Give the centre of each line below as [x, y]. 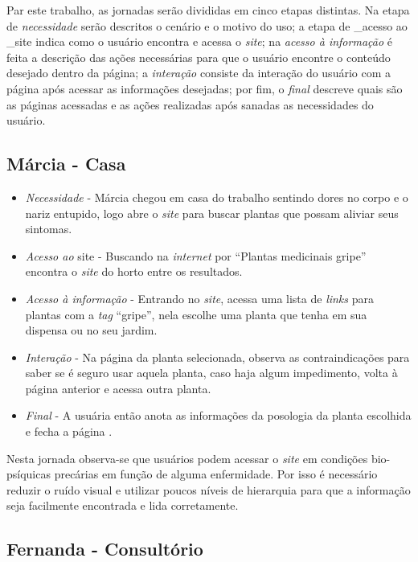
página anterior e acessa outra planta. [118, 388]
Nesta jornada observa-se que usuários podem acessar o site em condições [187, 458]
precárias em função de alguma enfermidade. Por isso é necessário [216, 474]
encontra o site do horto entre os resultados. [134, 271]
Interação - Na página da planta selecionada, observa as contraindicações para [217, 357]
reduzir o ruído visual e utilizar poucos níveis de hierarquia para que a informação [209, 489]
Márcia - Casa [66, 164]
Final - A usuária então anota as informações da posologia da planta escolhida [218, 415]
